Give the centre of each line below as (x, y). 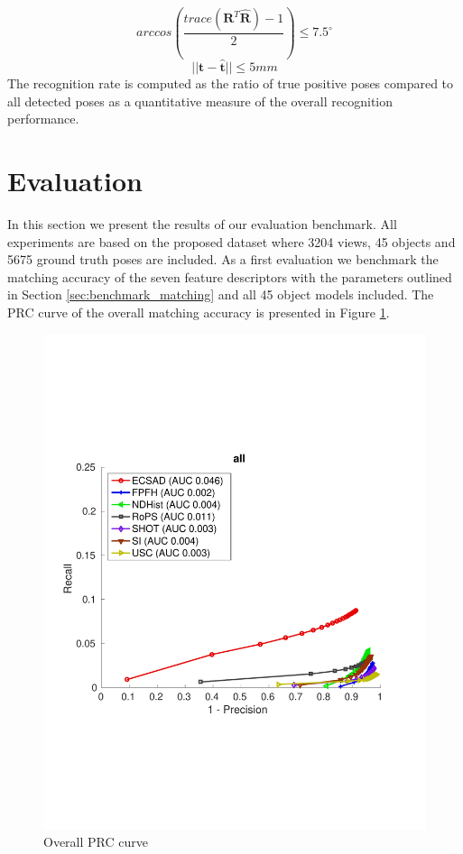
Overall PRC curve (96, 842)
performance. (43, 119)
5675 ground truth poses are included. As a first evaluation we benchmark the (223, 259)
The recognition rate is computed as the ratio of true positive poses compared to (231, 83)
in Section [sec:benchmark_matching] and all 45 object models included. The (221, 294)
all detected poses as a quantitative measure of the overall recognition (200, 101)
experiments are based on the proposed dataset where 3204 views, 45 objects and (231, 241)
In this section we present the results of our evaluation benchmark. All (202, 224)
